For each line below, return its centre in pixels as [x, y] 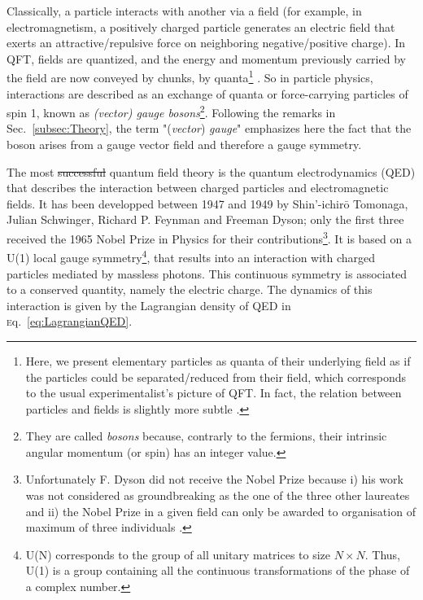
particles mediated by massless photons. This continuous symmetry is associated [207, 273]
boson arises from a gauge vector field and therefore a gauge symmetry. [184, 145]
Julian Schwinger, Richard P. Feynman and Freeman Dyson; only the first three [205, 219]
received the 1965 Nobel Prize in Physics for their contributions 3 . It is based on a [209, 237]
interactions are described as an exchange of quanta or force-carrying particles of [207, 93]
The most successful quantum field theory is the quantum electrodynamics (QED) [211, 171]
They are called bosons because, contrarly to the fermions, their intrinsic [206, 436]
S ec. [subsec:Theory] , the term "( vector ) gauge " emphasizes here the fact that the [209, 128]
